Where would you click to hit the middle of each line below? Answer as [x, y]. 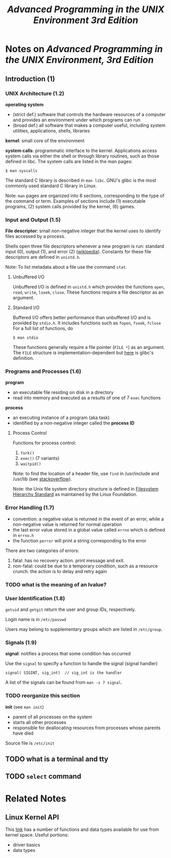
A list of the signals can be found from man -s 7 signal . [64, 683]
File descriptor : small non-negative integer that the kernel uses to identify [83, 231]
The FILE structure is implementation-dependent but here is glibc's [83, 353]
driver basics [26, 845]
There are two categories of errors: [42, 551]
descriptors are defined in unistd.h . [43, 257]
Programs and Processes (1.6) [43, 371]
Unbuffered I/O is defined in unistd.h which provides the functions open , [89, 287]
